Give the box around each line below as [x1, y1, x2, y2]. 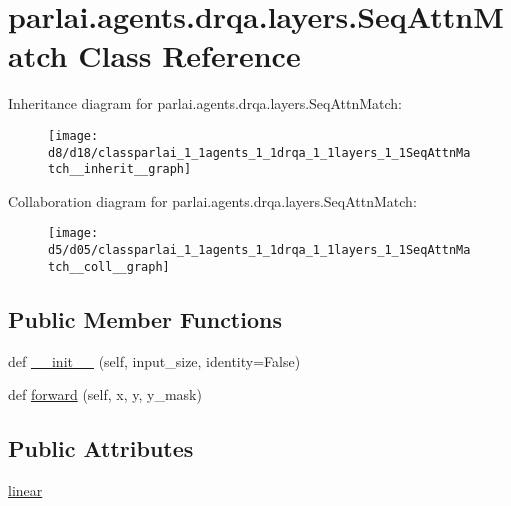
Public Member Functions [8, 303, 282, 334]
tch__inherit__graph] [48, 162, 192, 177]
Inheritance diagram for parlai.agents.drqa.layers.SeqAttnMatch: [8, 93, 403, 114]
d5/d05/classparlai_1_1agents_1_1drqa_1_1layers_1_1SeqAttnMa [48, 243, 471, 258]
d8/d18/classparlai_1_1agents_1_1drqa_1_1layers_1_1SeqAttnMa [48, 145, 471, 160]
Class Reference [78, 35, 301, 76]
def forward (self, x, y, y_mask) [8, 384, 202, 405]
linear [8, 480, 43, 501]
